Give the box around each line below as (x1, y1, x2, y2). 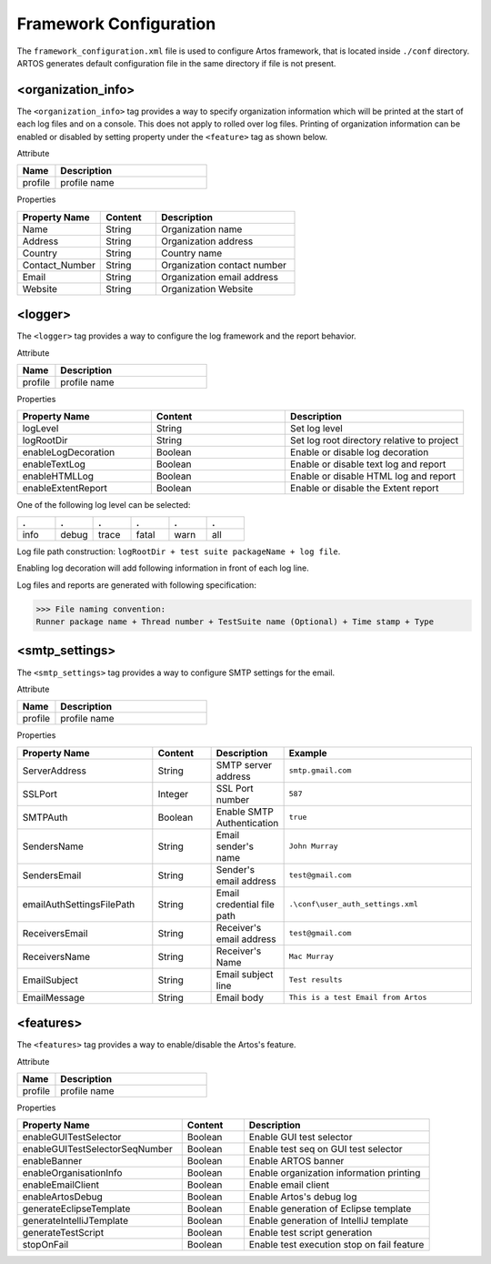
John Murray (288, 842, 338, 851)
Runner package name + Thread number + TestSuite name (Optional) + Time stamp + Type (35, 617, 435, 627)
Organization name (160, 223, 243, 236)
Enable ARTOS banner (248, 1155, 345, 1168)
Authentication (215, 816, 279, 829)
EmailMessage (22, 991, 85, 1004)
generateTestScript (22, 1227, 105, 1239)
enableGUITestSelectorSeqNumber (22, 1143, 173, 1156)
